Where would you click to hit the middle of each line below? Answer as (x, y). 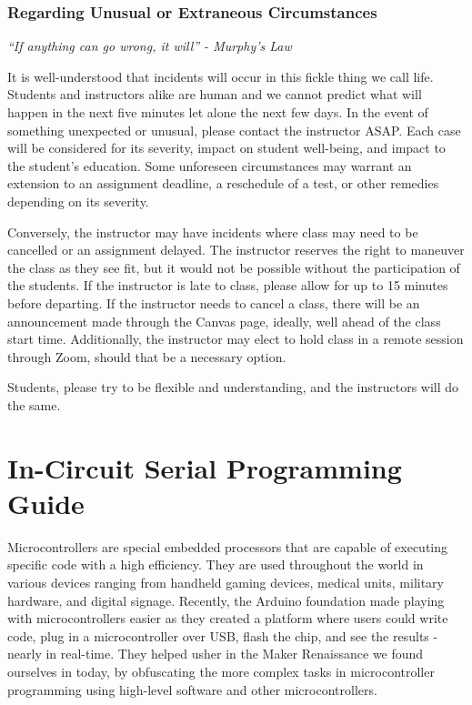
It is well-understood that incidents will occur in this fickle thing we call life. (221, 76)
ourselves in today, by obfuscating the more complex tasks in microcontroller (221, 671)
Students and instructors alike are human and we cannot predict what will (215, 94)
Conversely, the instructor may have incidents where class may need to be (213, 232)
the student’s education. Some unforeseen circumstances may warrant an (210, 165)
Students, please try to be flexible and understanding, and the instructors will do (233, 387)
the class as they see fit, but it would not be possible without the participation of (234, 267)
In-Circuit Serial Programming (205, 467)
